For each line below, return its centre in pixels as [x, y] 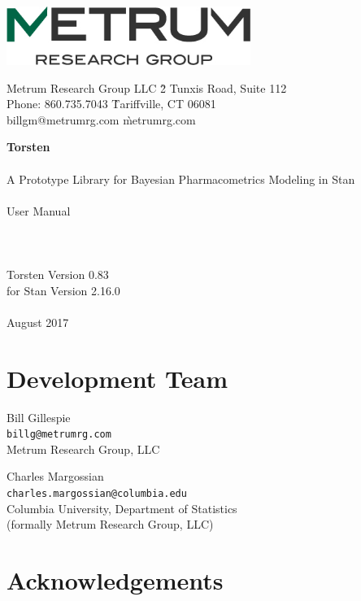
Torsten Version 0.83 [58, 274]
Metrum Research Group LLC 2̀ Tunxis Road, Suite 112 [147, 87]
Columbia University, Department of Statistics [122, 508]
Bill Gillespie [39, 417]
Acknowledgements [115, 580]
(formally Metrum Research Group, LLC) [110, 524]
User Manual [39, 210]
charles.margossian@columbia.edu [97, 494]
